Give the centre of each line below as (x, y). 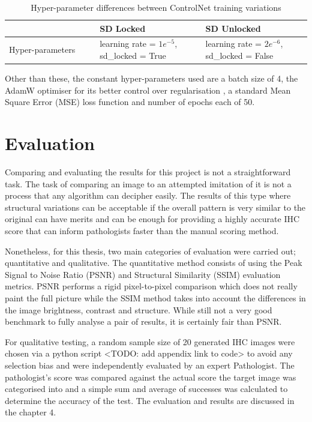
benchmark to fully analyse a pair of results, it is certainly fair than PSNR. (143, 321)
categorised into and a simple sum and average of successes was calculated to (146, 389)
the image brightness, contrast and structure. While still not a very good (139, 309)
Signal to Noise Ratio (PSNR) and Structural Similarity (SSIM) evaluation (143, 274)
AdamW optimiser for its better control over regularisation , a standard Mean (148, 90)
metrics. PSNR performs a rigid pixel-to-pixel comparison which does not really (151, 286)
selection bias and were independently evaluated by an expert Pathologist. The (150, 365)
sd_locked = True (133, 56)
